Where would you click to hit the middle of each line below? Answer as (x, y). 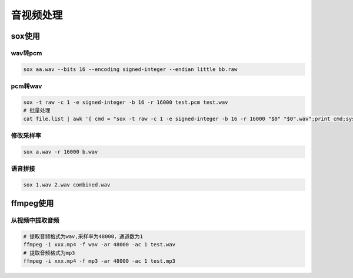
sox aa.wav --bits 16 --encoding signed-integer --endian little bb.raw (130, 69)
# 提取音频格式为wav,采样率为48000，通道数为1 (83, 237)
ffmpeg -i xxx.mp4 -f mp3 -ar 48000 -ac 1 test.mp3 (99, 261)
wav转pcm (26, 53)
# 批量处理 (37, 111)
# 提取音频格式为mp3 (49, 253)
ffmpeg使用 (32, 203)
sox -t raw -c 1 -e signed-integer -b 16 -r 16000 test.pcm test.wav (126, 102)
